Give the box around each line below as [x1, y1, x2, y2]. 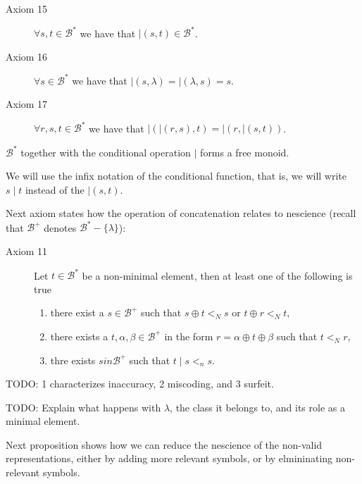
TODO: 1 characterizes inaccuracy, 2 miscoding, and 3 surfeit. [6, 376, 274, 391]
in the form [164, 328, 213, 343]
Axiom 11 [6, 244, 48, 259]
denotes [44, 220, 77, 235]
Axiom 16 [6, 49, 48, 63]
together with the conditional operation [20, 144, 191, 159]
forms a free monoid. [200, 144, 289, 159]
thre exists [50, 352, 96, 367]
